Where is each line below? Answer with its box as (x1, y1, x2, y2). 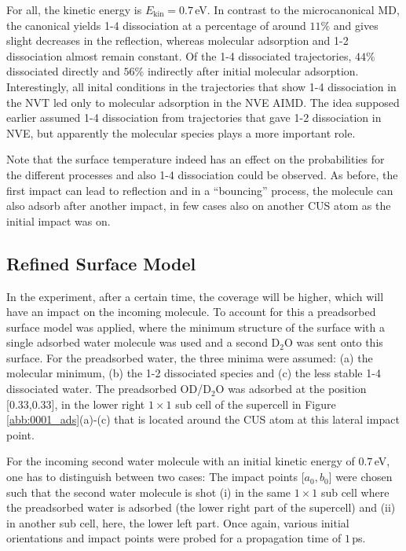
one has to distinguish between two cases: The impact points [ (6, 468, 305, 485)
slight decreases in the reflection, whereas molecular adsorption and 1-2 (6, 32, 349, 49)
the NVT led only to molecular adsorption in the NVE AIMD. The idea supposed (6, 94, 400, 110)
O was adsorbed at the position (215, 380, 367, 397)
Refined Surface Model (6, 251, 196, 275)
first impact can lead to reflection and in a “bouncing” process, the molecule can (6, 182, 393, 198)
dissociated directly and (6, 63, 120, 79)
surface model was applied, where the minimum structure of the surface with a (6, 318, 385, 335)
